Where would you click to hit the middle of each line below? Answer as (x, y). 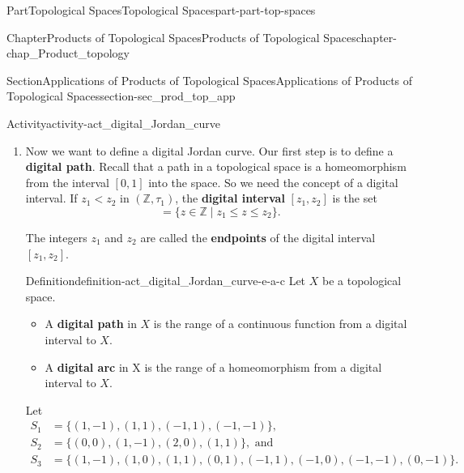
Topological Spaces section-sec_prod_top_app (121, 96)
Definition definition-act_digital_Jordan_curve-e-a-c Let (166, 281)
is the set (355, 198)
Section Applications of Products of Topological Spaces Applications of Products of (210, 80)
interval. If (51, 198)
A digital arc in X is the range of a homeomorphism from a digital (213, 366)
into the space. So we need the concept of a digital (273, 182)
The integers (56, 237)
